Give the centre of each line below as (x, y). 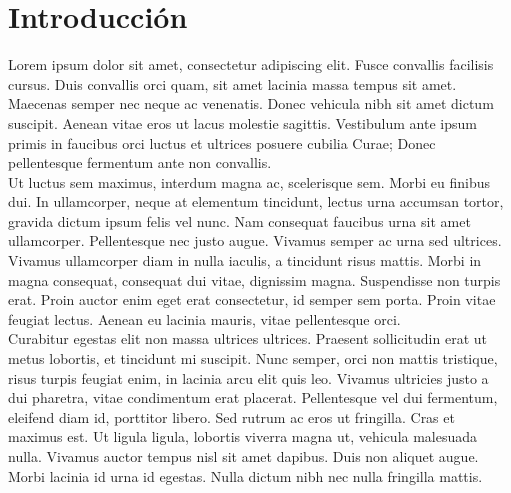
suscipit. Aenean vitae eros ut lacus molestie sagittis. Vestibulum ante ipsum (242, 122)
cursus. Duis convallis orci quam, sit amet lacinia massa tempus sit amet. (232, 83)
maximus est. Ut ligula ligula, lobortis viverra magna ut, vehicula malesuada (243, 436)
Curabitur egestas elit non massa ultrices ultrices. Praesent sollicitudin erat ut (247, 338)
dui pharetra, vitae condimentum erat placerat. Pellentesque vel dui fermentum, (253, 397)
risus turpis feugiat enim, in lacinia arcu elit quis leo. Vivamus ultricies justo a (248, 377)
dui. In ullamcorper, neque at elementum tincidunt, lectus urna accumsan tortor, (256, 201)
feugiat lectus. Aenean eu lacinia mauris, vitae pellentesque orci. (204, 318)
